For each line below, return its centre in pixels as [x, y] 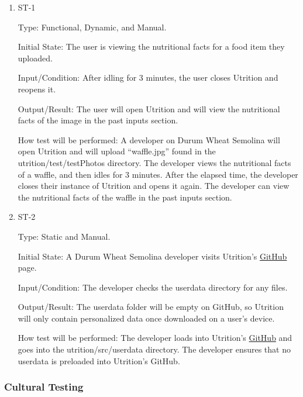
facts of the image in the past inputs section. [98, 120]
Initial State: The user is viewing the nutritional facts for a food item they [151, 46]
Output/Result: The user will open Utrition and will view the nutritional [149, 108]
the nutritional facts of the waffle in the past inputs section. [125, 197]
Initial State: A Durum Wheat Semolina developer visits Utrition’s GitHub [152, 256]
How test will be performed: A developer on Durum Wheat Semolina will [149, 139]
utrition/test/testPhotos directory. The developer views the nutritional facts [154, 162]
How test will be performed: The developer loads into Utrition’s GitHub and [155, 338]
